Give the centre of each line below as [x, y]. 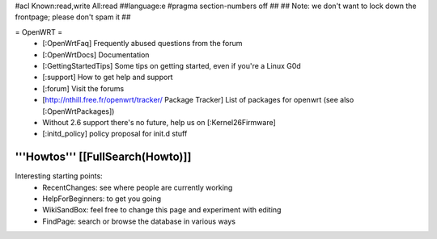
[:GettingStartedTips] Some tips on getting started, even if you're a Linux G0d [172, 65]
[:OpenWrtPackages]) [78, 111]
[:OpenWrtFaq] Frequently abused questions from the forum [142, 44]
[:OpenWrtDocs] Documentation [96, 55]
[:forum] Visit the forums [83, 88]
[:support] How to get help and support [108, 78]
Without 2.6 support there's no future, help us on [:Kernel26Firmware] [159, 122]
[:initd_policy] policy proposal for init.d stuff [115, 134]
